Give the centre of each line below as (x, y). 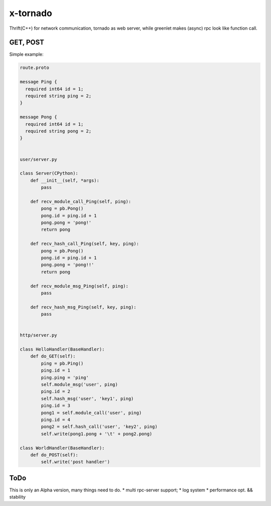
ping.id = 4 (55, 419)
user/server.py (38, 159)
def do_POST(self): (54, 455)
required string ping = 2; (58, 96)
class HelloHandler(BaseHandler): (62, 349)
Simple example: (26, 54)
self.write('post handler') (76, 462)
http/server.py (38, 335)
